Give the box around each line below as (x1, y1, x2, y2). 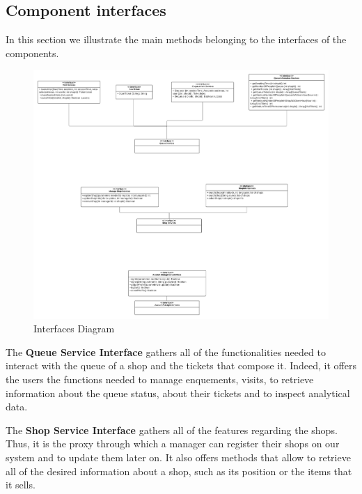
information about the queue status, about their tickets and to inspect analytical (6, 385, 350, 400)
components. (6, 45, 59, 60)
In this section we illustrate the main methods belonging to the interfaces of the (6, 32, 347, 47)
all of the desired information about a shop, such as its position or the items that (6, 463, 352, 478)
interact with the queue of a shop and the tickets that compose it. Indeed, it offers (6, 358, 356, 373)
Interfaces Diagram (33, 321, 115, 336)
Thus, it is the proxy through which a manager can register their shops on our (6, 436, 340, 451)
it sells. (6, 477, 36, 492)
